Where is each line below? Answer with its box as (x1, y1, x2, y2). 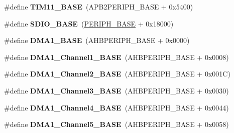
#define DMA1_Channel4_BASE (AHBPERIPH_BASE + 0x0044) (4, 102, 229, 112)
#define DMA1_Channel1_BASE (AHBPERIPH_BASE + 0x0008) (4, 51, 229, 62)
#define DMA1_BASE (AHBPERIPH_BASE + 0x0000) (4, 35, 190, 45)
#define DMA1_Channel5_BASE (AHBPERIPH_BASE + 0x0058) (4, 119, 229, 129)
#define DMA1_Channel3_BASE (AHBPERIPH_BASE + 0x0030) (4, 85, 229, 95)
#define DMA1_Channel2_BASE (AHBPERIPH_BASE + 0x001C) (4, 68, 230, 79)
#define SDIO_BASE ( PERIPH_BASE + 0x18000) (4, 18, 174, 28)
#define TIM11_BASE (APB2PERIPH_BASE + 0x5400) (4, 1, 193, 11)
